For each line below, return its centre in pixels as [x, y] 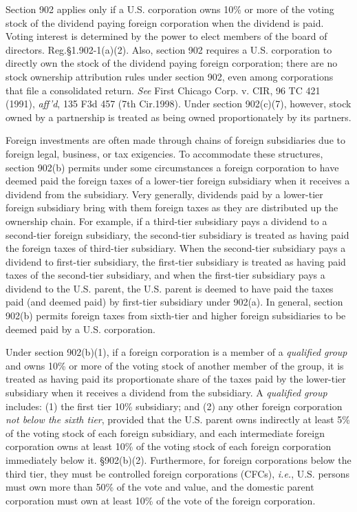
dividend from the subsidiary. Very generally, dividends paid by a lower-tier [164, 194]
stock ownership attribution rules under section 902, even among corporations [170, 76]
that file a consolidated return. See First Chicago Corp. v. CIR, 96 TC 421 [163, 90]
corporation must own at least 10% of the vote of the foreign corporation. [161, 500]
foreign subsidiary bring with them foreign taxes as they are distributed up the [172, 207]
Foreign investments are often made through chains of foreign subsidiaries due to [175, 140]
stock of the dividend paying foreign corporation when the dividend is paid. [165, 22]
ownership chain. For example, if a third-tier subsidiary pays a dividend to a [166, 221]
